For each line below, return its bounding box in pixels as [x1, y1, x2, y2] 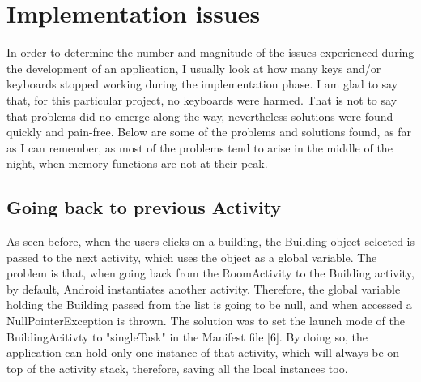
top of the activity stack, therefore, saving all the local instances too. [6, 359, 348, 376]
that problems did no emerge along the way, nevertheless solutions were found [6, 107, 393, 124]
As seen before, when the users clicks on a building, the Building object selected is [6, 233, 415, 250]
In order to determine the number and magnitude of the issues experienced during [6, 44, 415, 61]
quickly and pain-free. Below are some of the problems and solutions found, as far [6, 123, 412, 140]
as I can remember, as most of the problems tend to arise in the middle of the [6, 139, 393, 156]
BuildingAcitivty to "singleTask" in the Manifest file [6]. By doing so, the [6, 328, 368, 345]
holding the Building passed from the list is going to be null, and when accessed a [6, 296, 412, 313]
